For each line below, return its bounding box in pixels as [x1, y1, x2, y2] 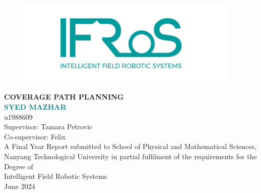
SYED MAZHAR [4, 102, 67, 112]
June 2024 [4, 180, 35, 191]
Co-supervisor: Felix [4, 131, 66, 141]
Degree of [4, 161, 33, 171]
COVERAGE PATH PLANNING [4, 91, 124, 102]
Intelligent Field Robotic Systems [4, 171, 107, 181]
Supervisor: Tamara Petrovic [4, 121, 93, 132]
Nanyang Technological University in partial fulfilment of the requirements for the [4, 151, 257, 161]
